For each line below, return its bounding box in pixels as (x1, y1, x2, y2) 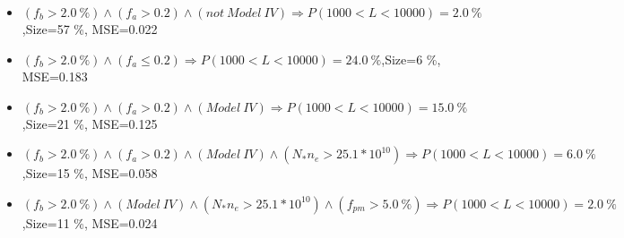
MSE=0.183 (22, 67, 88, 86)
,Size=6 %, (381, 49, 441, 68)
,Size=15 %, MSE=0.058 (22, 164, 158, 183)
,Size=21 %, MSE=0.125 (22, 114, 158, 132)
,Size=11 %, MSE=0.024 (22, 213, 158, 232)
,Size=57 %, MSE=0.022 (22, 20, 158, 38)
